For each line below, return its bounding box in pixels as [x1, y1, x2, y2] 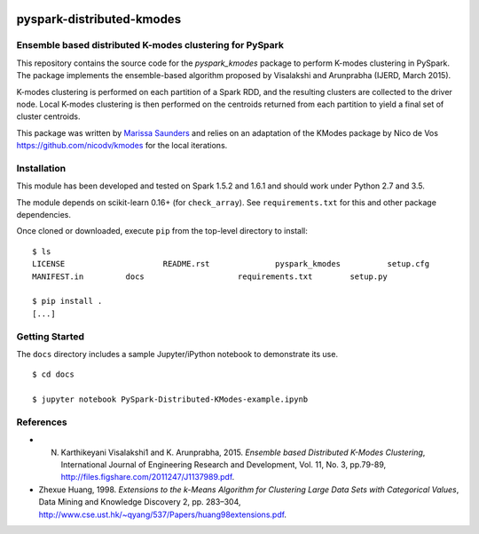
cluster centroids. [16, 111, 81, 122]
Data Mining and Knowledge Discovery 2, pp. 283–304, [38, 497, 241, 507]
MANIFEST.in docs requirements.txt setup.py [32, 271, 388, 282]
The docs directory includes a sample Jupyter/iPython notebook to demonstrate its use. [16, 348, 339, 359]
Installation [16, 162, 67, 174]
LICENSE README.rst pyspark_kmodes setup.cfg [32, 259, 430, 269]
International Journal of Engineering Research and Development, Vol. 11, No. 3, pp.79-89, [60, 459, 387, 470]
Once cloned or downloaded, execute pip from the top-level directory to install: [16, 226, 308, 236]
